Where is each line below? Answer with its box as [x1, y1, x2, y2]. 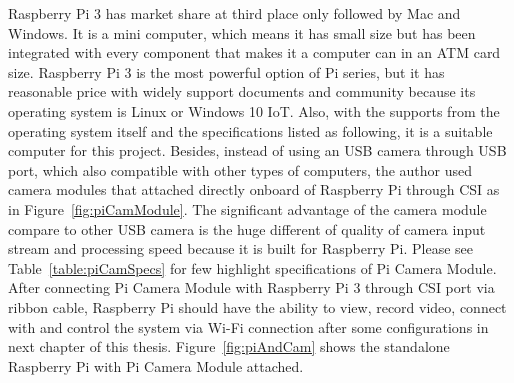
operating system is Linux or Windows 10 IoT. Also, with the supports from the [8, 100, 500, 121]
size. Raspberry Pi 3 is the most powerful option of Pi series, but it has [8, 61, 445, 82]
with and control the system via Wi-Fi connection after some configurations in [8, 316, 489, 337]
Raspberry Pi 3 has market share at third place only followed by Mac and [8, 3, 461, 23]
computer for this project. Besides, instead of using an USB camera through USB [8, 140, 507, 161]
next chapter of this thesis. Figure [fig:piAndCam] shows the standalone [8, 336, 450, 357]
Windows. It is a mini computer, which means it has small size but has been [8, 22, 476, 43]
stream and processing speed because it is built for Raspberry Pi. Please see [8, 238, 473, 259]
